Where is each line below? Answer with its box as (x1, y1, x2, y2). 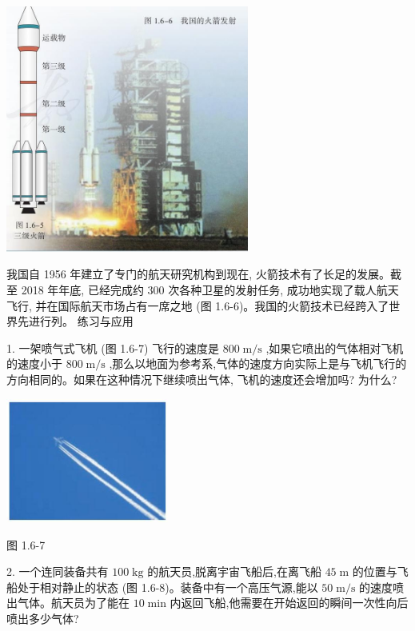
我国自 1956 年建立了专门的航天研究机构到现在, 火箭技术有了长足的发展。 (6, 266, 390, 282)
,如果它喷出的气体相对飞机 (265, 339, 404, 356)
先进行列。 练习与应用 (17, 313, 134, 329)
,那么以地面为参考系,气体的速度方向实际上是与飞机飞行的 (109, 355, 407, 372)
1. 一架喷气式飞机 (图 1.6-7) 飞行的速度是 (6, 339, 219, 356)
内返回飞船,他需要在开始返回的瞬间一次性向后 (170, 594, 409, 611)
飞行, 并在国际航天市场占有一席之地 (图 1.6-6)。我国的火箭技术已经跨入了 (6, 297, 389, 314)
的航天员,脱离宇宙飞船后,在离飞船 (147, 563, 321, 580)
